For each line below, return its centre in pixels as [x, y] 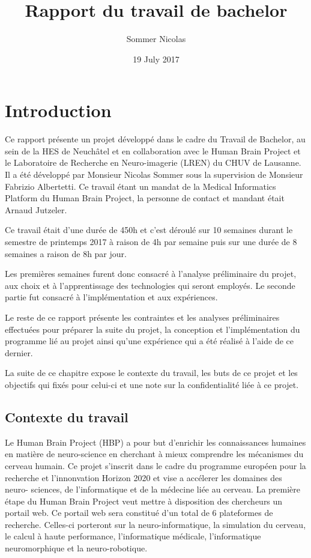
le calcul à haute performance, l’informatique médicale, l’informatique [133, 536]
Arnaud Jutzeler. [36, 209]
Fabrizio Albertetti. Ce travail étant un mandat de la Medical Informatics [140, 186]
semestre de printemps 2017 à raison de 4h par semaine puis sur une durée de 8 [151, 241]
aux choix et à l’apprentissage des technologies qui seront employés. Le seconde [150, 285]
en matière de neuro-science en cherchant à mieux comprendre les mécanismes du [154, 454]
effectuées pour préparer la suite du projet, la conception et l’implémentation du [152, 329]
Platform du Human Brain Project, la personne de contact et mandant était [145, 198]
